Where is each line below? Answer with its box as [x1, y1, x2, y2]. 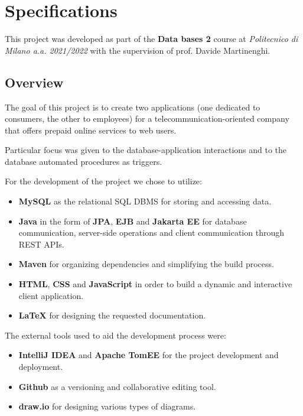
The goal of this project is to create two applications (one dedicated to [5, 100, 260, 113]
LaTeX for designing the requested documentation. [18, 309, 206, 321]
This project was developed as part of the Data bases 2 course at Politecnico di [5, 32, 298, 45]
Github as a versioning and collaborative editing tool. [18, 380, 216, 392]
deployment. [18, 360, 63, 373]
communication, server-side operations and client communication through [18, 226, 284, 239]
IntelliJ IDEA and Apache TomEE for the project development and [18, 349, 279, 361]
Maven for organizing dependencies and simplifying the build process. [18, 258, 274, 270]
